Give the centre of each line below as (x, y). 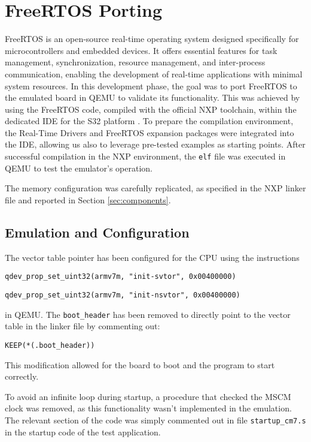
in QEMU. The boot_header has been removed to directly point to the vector (148, 314)
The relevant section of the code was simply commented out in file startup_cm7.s (155, 420)
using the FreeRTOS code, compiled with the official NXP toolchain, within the (151, 109)
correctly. (22, 376)
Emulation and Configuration (97, 232)
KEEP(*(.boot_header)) (50, 345)
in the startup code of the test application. (83, 432)
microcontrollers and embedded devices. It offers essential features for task (141, 50)
